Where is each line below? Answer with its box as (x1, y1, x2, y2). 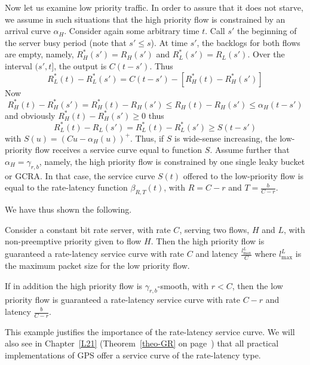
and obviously (5, 109, 56, 121)
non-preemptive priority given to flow (5, 235, 142, 247)
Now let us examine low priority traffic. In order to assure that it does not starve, (5, 1, 303, 13)
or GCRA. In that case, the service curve (5, 169, 155, 182)
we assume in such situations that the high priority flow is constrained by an (5, 13, 286, 25)
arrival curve (5, 24, 51, 37)
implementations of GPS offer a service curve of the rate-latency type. (5, 349, 261, 361)
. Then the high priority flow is (151, 235, 265, 247)
